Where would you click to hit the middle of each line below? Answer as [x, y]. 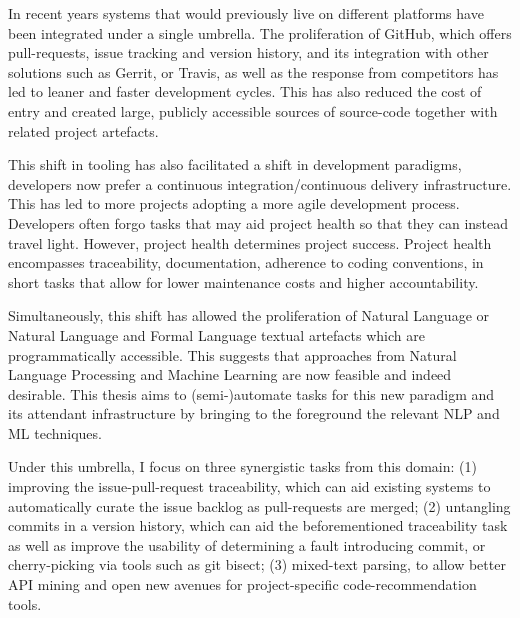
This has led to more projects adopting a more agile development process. [234, 203]
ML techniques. [55, 432]
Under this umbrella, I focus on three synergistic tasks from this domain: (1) [242, 466]
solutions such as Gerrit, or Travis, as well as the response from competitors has [253, 71]
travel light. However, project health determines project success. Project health [250, 242]
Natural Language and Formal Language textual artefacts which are [216, 334]
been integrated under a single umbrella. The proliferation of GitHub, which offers [260, 32]
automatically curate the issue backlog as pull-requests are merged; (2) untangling [259, 505]
